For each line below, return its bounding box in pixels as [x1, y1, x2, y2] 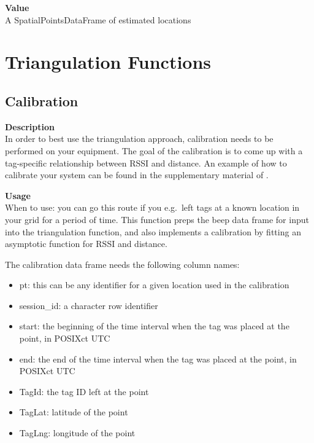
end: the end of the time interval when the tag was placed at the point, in [19, 352, 297, 365]
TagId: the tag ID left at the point [19, 385, 149, 398]
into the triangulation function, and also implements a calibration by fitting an [5, 225, 301, 238]
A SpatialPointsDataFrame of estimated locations [5, 13, 191, 26]
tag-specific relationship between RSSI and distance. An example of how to [5, 156, 287, 169]
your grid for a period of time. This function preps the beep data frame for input [5, 213, 309, 225]
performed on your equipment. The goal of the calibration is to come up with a [5, 144, 303, 157]
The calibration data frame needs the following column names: [5, 257, 240, 270]
